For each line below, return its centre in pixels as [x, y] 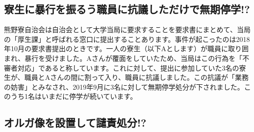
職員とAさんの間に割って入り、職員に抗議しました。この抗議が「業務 [136, 77]
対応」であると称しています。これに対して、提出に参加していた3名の [128, 67]
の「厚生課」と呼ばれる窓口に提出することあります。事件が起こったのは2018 [127, 39]
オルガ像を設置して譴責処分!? [75, 123]
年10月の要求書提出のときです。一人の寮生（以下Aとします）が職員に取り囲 [127, 48]
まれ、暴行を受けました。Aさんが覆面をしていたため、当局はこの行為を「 [123, 58]
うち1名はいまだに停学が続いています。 [74, 96]
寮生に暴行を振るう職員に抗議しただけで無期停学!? [127, 9]
